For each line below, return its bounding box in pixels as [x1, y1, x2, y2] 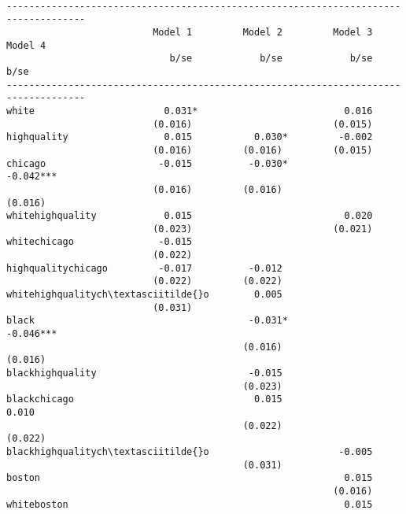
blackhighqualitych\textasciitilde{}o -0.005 [6, 446, 373, 457]
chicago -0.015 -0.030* [6, 157, 288, 169]
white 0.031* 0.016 [6, 105, 373, 116]
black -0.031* [6, 315, 288, 327]
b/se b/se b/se [169, 53, 373, 65]
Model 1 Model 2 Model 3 [153, 26, 373, 38]
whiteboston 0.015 [6, 498, 373, 510]
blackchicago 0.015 [6, 394, 282, 405]
